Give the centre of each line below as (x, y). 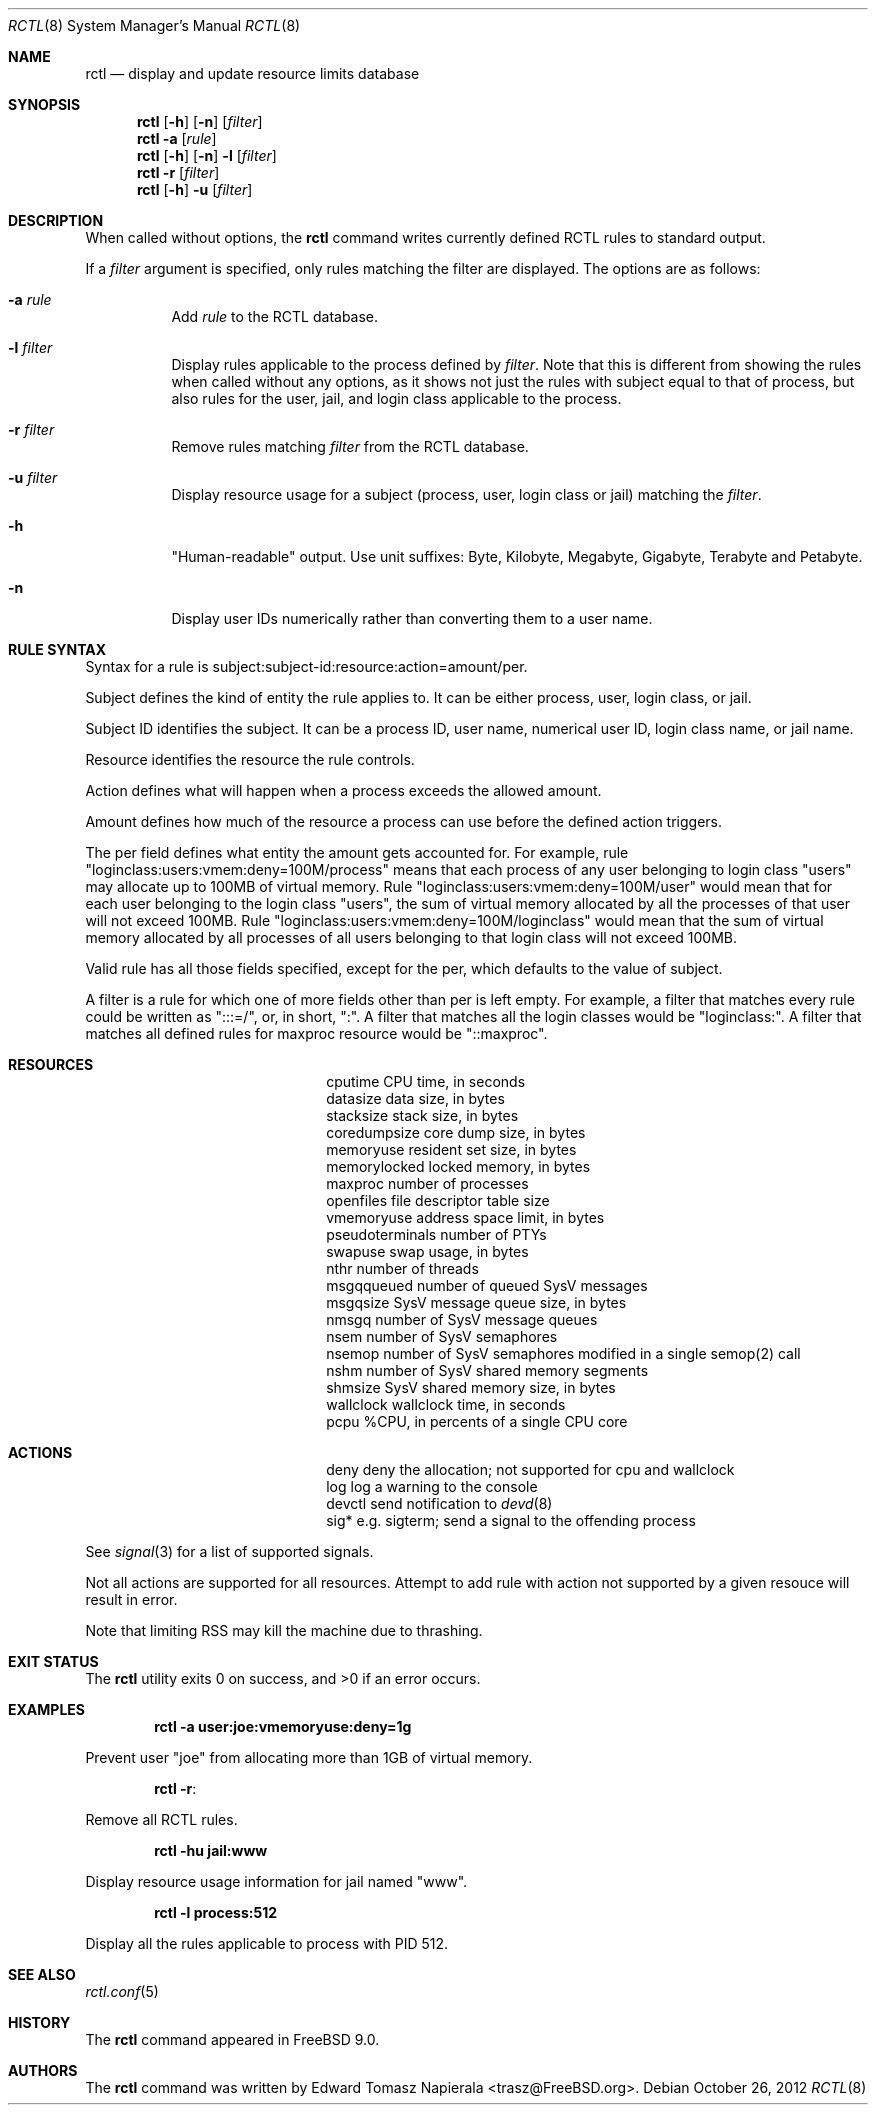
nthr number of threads (402, 1268)
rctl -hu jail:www (211, 1850)
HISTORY (39, 2022)
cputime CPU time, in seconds (426, 1081)
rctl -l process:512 (215, 1912)
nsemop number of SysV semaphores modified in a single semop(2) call (563, 1353)
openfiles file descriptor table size (438, 1200)
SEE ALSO (42, 1974)
